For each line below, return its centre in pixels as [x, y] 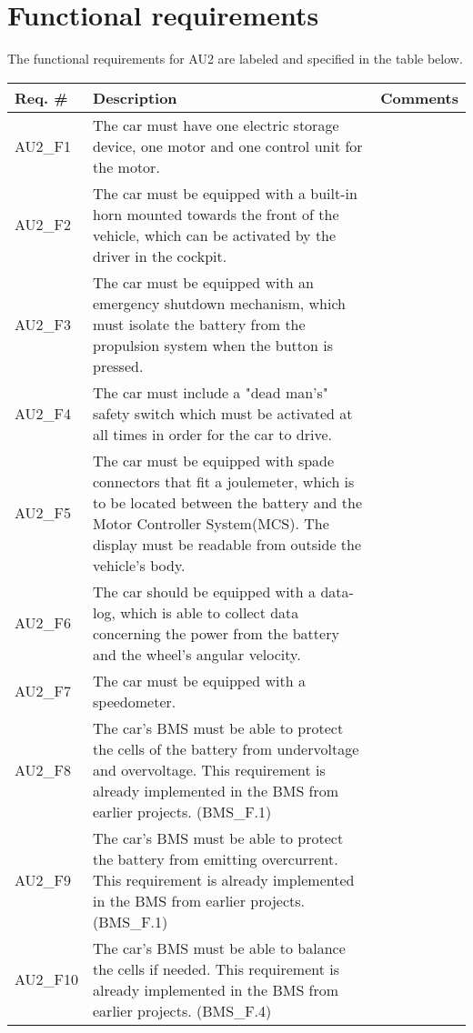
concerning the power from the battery [216, 633]
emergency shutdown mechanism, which [219, 303]
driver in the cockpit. [160, 256]
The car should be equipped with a [205, 591]
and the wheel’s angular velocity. [197, 654]
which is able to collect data [210, 612]
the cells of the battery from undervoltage [226, 748]
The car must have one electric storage [216, 125]
